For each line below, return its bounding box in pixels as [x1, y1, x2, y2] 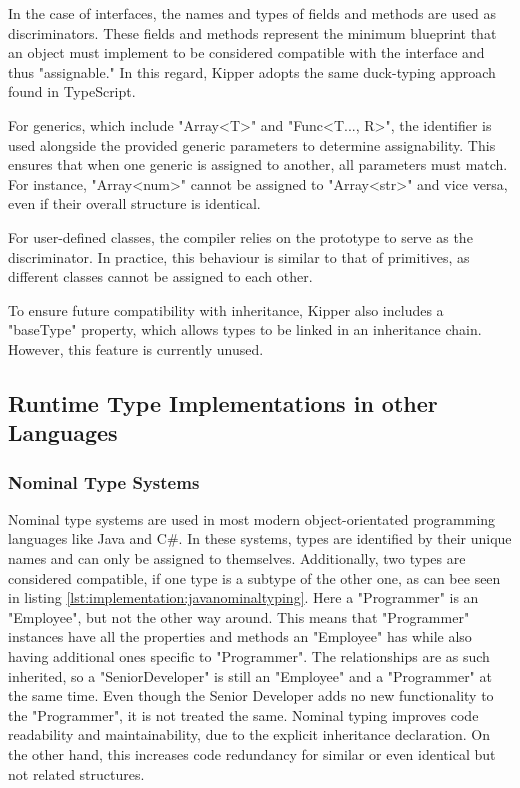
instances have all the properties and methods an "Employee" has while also [8, 626, 472, 647]
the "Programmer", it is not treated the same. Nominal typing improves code [8, 704, 479, 725]
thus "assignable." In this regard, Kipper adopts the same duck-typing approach [8, 61, 496, 82]
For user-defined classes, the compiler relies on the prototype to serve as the [8, 226, 473, 247]
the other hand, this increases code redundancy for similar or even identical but [8, 744, 496, 765]
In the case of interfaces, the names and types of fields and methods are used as [8, 3, 496, 23]
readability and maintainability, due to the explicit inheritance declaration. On [8, 724, 491, 745]
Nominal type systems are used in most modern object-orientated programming [8, 508, 496, 529]
